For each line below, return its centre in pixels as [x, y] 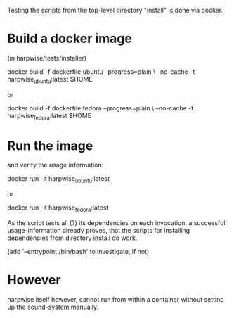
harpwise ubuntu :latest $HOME [50, 80]
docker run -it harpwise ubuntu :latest [59, 180]
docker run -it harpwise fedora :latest [58, 209]
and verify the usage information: [56, 165]
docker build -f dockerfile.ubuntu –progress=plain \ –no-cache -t [101, 71]
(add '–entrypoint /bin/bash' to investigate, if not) [78, 252]
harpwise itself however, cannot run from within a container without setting [116, 299]
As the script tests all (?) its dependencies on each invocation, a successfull [117, 223]
